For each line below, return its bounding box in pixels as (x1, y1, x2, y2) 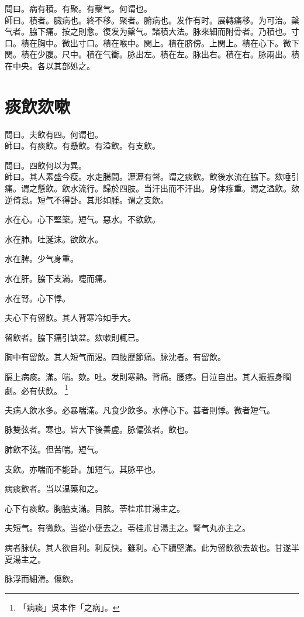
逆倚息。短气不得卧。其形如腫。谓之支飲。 (5, 193, 168, 205)
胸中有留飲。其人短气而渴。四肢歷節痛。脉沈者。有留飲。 (5, 351, 226, 363)
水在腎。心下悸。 (5, 292, 70, 304)
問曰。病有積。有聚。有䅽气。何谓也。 (5, 2, 152, 14)
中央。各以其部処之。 (12, 59, 95, 71)
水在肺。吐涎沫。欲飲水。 (5, 232, 103, 245)
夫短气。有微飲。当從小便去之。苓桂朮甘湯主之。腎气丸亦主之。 (5, 522, 250, 534)
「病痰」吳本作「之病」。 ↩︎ (18, 601, 120, 613)
